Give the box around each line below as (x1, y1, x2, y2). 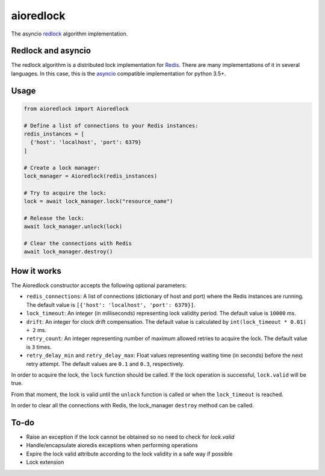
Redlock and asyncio (11, 46, 91, 56)
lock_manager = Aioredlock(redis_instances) (23, 172, 158, 179)
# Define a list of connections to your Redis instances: (23, 122, 199, 129)
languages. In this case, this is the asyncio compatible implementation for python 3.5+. (11, 70, 226, 77)
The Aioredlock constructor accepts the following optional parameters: (11, 282, 187, 289)
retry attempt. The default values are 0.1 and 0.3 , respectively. (26, 360, 185, 367)
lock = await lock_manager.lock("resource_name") (23, 198, 173, 205)
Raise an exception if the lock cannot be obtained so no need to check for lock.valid (26, 433, 235, 440)
